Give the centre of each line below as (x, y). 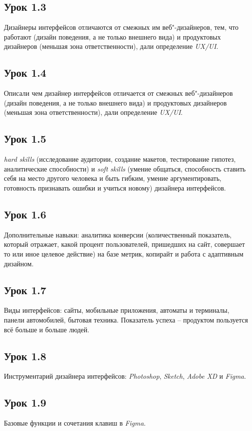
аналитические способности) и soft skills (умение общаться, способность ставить (125, 168)
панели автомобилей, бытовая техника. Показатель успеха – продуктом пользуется (126, 319)
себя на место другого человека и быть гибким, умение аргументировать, (113, 178)
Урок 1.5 (25, 139)
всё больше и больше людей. (47, 329)
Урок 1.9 (25, 402)
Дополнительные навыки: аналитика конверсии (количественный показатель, (118, 234)
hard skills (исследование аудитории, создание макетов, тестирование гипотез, (120, 159)
